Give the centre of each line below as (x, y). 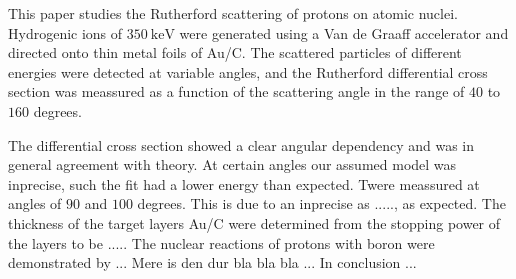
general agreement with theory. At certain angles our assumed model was (232, 164)
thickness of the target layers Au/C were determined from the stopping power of (254, 222)
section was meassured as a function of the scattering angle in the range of (236, 91)
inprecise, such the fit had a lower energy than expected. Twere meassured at (244, 183)
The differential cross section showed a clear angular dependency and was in (241, 144)
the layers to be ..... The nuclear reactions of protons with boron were (221, 242)
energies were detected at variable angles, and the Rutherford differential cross (248, 71)
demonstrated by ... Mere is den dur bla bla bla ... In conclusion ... (212, 262)
